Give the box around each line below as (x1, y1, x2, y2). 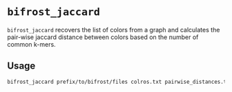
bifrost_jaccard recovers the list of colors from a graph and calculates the (7, 25, 220, 34)
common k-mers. (7, 40, 57, 48)
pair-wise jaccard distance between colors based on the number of (7, 33, 199, 41)
